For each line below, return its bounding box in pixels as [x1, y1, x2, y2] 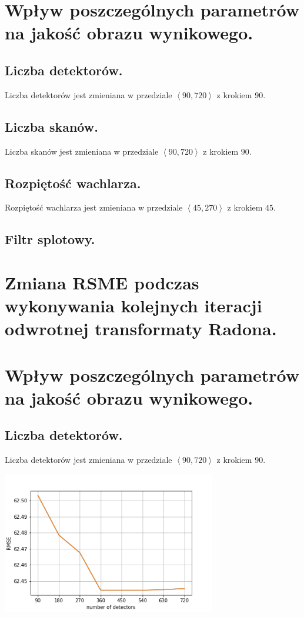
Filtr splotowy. [5, 230, 95, 248]
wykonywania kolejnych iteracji [5, 294, 262, 318]
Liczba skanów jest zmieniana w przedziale [5, 145, 159, 157]
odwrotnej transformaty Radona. [5, 316, 277, 341]
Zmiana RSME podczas [5, 270, 199, 294]
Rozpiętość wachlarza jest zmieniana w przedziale [5, 201, 183, 214]
